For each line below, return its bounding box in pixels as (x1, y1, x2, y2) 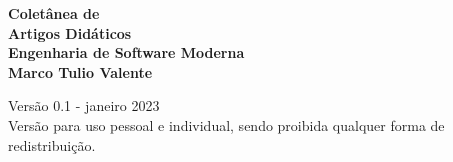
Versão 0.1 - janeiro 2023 (8, 95, 160, 116)
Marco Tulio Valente (8, 61, 153, 82)
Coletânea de (8, 3, 100, 23)
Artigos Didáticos (8, 22, 132, 43)
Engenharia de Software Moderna (8, 42, 245, 63)
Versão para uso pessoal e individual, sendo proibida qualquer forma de (8, 114, 445, 135)
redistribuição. (8, 134, 96, 155)
